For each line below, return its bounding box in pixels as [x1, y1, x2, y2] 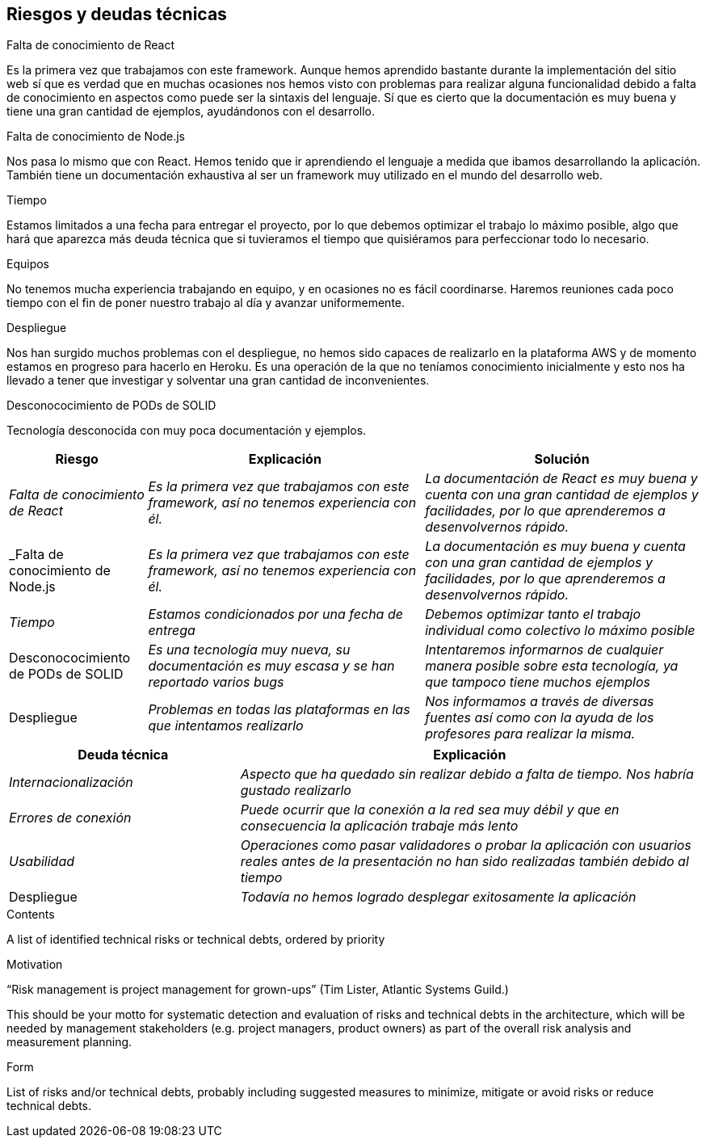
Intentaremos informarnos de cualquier [425, 641, 664, 658]
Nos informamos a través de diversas [425, 693, 654, 710]
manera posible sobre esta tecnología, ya [425, 658, 679, 675]
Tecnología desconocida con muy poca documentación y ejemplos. [6, 423, 367, 438]
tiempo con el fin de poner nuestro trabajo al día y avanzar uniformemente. [6, 296, 406, 310]
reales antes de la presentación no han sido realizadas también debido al [240, 853, 689, 870]
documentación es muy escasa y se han [148, 658, 395, 675]
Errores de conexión [9, 810, 132, 826]
